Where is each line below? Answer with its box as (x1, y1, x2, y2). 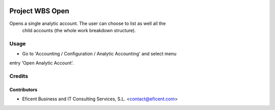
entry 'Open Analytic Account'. (9, 60, 74, 66)
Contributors (9, 87, 38, 93)
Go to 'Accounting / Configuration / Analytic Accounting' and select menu (22, 51, 177, 57)
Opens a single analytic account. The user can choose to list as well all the (9, 20, 166, 26)
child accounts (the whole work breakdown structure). (22, 27, 136, 33)
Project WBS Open (9, 7, 70, 15)
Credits (9, 73, 28, 80)
